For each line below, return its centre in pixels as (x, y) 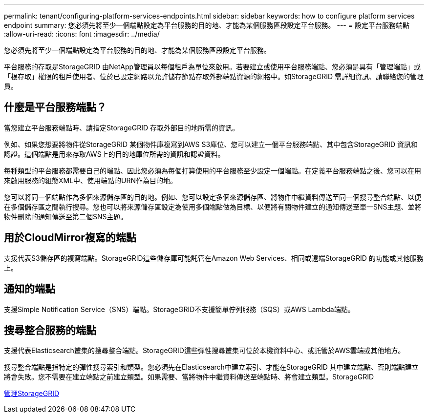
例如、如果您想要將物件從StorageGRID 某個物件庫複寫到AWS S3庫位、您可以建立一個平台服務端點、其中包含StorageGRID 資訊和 (211, 144)
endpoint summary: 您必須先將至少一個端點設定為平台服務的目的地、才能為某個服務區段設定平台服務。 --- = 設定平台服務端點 (207, 25)
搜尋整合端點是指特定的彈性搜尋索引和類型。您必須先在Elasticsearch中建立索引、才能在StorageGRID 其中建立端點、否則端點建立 (211, 367)
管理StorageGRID (32, 394)
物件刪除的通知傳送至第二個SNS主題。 (66, 216)
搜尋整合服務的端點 (50, 330)
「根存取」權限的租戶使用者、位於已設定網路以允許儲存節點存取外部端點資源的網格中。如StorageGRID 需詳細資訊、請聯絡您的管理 (214, 76)
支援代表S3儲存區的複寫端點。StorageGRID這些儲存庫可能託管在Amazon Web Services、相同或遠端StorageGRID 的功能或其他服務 (214, 258)
